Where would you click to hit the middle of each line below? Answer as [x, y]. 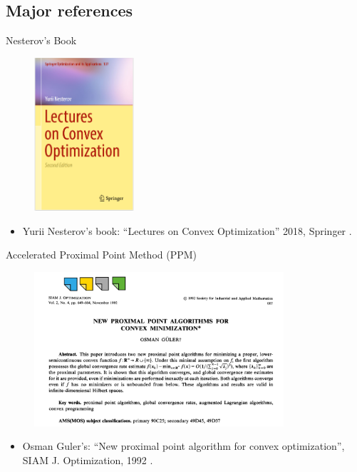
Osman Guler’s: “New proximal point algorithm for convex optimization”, [183, 446]
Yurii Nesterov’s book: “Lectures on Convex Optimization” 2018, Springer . [187, 230]
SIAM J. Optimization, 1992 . [88, 460]
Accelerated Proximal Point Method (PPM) [102, 255]
